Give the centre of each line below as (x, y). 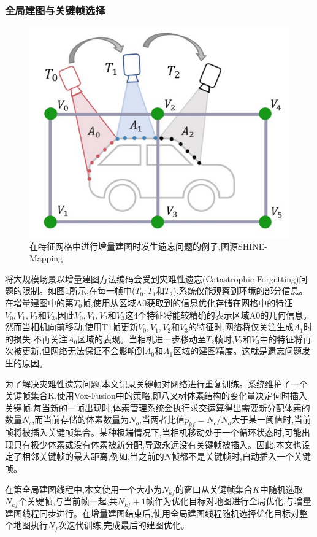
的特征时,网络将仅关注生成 (241, 327)
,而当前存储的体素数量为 (81, 419)
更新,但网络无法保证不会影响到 (83, 351)
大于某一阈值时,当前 (271, 419)
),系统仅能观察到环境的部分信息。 (240, 291)
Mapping (46, 258)
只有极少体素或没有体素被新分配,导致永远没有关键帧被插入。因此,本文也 (157, 444)
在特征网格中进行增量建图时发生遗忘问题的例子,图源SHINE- (148, 246)
